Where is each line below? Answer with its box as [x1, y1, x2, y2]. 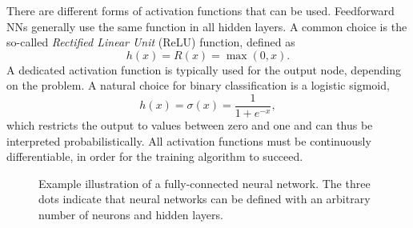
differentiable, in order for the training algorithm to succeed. [6, 148, 303, 165]
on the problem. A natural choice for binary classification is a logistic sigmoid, [6, 77, 390, 94]
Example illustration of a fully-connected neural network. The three [38, 174, 371, 191]
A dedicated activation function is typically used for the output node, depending [6, 61, 401, 78]
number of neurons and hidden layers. [38, 206, 223, 222]
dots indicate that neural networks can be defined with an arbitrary [38, 190, 371, 207]
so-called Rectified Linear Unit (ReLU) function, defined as [6, 34, 295, 50]
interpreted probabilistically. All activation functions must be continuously [6, 132, 371, 149]
